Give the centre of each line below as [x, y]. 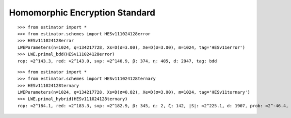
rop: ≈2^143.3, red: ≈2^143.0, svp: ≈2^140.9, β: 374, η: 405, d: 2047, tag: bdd [117, 61]
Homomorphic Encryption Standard [82, 13]
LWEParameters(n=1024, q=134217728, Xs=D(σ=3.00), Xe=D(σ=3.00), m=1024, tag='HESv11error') [131, 47]
